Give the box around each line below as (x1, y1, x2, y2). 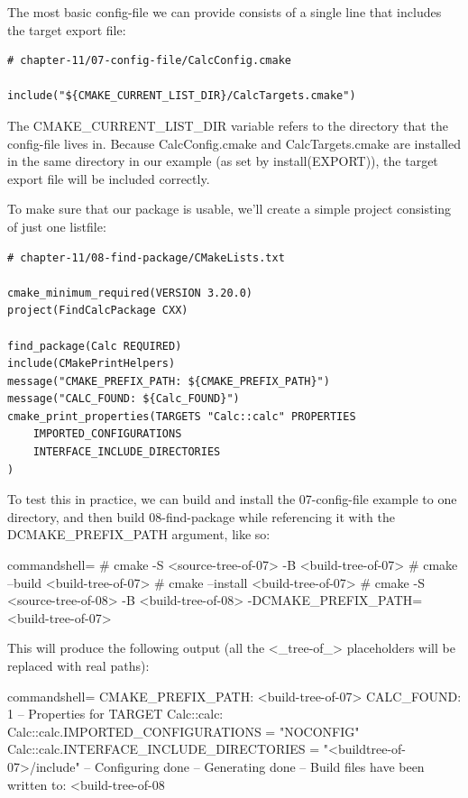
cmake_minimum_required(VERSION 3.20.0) (7, 286, 253, 299)
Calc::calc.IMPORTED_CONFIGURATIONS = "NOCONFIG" (7, 721, 360, 740)
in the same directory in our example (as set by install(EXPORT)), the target (7, 151, 438, 170)
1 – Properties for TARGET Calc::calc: (7, 704, 224, 723)
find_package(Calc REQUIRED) (7, 339, 182, 353)
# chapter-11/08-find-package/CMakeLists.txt (7, 251, 285, 264)
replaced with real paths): (7, 656, 150, 674)
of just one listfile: (7, 216, 106, 235)
